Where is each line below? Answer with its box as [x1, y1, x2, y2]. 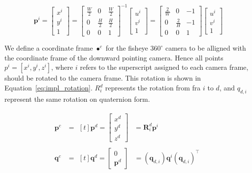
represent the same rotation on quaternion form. [4, 93, 150, 104]
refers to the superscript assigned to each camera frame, [80, 62, 249, 72]
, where [51, 62, 73, 72]
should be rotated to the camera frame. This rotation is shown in [4, 73, 201, 83]
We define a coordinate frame [4, 43, 93, 53]
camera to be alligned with [165, 43, 246, 53]
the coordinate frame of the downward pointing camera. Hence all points [4, 52, 223, 62]
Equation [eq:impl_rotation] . [4, 83, 93, 93]
